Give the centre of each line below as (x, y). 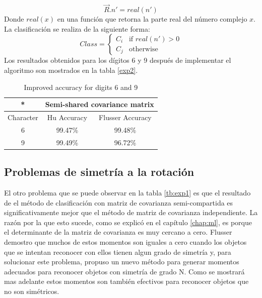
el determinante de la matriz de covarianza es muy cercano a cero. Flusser (118, 232)
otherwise (143, 49)
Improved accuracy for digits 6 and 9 (81, 87)
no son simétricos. (32, 291)
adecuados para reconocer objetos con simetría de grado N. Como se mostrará (124, 271)
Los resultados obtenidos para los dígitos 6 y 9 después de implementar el (118, 60)
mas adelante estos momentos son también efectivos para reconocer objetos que (126, 281)
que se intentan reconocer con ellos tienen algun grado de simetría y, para (118, 252)
